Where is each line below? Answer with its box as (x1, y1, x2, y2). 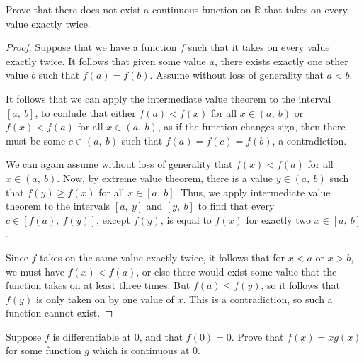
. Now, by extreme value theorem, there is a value (57, 170, 273, 185)
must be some (6, 132, 66, 147)
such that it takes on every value (188, 40, 330, 55)
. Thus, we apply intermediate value (174, 184, 331, 199)
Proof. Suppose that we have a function (6, 40, 177, 55)
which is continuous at (92, 343, 190, 358)
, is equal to (160, 212, 212, 227)
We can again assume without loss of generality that (6, 157, 233, 171)
